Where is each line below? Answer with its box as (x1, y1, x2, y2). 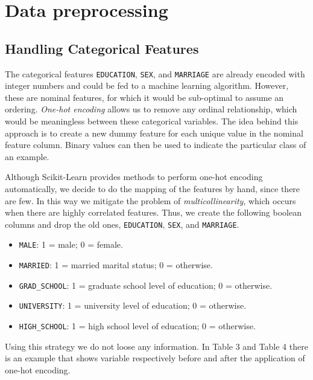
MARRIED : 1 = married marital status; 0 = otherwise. (19, 259, 213, 271)
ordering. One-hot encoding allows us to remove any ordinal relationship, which (5, 103, 297, 115)
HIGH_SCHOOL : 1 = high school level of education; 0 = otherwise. (19, 320, 256, 332)
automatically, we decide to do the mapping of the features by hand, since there (5, 182, 300, 195)
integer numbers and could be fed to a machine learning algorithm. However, (5, 79, 289, 92)
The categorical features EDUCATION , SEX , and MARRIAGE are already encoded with (5, 67, 305, 80)
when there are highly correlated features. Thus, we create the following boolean (5, 206, 302, 219)
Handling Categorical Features (5, 39, 199, 57)
